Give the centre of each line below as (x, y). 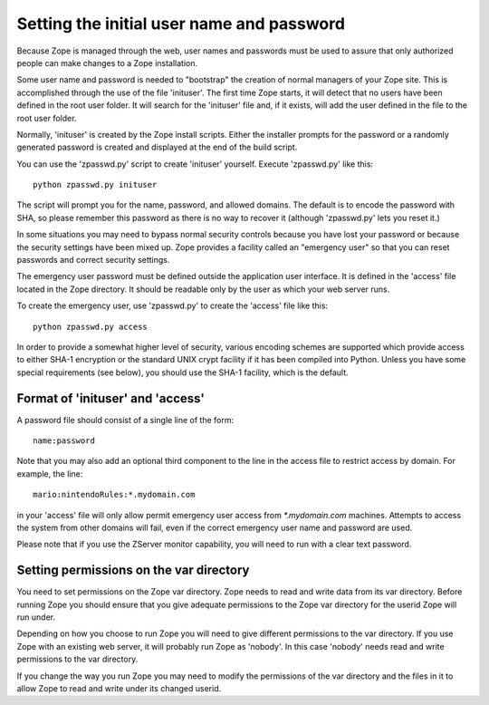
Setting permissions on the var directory (133, 570)
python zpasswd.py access (91, 327)
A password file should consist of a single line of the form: (125, 420)
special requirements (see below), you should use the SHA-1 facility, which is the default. (182, 372)
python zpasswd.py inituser (95, 185)
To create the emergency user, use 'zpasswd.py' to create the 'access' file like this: (173, 306)
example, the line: (50, 473)
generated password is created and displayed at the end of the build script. (157, 147)
